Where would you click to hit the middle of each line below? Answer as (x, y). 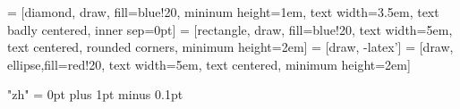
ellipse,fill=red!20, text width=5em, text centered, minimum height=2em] (209, 64)
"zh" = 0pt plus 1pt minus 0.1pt (95, 94)
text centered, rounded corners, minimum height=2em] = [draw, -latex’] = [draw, (230, 47)
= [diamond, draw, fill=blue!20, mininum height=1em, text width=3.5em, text (223, 12)
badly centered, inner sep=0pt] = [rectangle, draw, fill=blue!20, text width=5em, (230, 29)
